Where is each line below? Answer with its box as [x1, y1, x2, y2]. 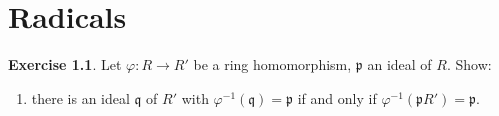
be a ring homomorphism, [193, 54, 352, 75]
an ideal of [367, 54, 432, 75]
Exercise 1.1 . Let [8, 54, 122, 75]
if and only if [297, 87, 377, 108]
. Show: [446, 54, 492, 75]
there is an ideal [31, 87, 130, 108]
